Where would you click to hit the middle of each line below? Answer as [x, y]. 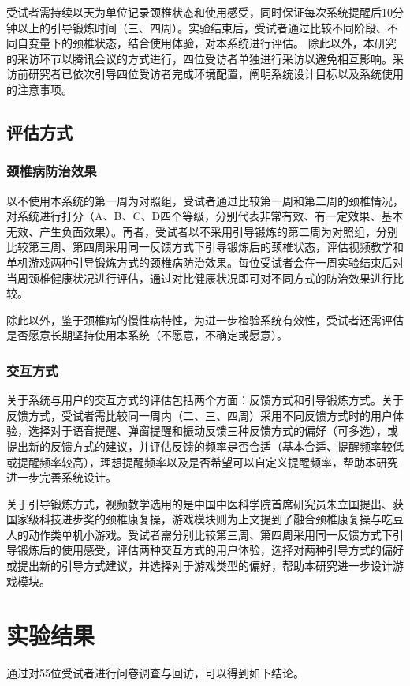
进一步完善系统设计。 [61, 477]
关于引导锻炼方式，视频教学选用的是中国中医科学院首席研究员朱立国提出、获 [205, 503]
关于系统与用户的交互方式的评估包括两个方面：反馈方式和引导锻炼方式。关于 [205, 400]
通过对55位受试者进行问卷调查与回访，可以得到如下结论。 [155, 673]
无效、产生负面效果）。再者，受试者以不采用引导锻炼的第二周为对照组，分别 [202, 231]
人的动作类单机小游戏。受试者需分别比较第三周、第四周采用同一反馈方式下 [199, 534]
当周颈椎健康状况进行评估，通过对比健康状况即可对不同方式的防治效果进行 [199, 277]
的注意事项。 [39, 89]
